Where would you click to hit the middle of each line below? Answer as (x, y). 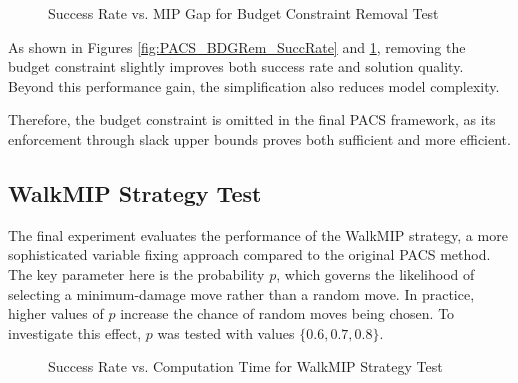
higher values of (56, 313)
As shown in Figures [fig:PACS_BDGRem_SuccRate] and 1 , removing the (237, 46)
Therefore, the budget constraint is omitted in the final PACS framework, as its (252, 119)
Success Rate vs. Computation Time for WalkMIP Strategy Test (245, 366)
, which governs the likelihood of (375, 273)
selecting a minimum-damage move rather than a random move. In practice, (241, 293)
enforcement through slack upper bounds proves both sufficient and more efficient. (259, 138)
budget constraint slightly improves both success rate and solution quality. (236, 66)
